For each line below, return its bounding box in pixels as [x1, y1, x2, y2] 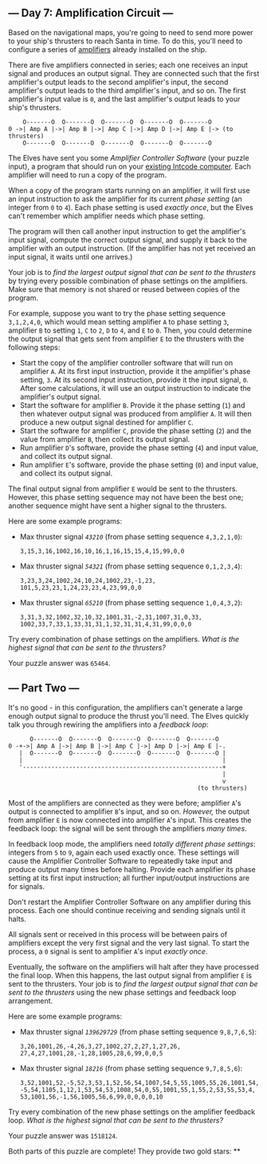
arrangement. [8, 995, 53, 1006]
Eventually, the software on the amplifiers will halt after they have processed [8, 962, 259, 971]
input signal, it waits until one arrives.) [8, 252, 133, 261]
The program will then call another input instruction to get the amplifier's [8, 226, 246, 236]
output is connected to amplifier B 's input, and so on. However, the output [8, 807, 249, 816]
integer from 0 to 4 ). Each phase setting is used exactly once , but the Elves [8, 202, 253, 212]
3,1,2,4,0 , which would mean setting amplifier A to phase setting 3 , [8, 317, 230, 326]
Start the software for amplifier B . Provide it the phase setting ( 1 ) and [19, 400, 245, 410]
